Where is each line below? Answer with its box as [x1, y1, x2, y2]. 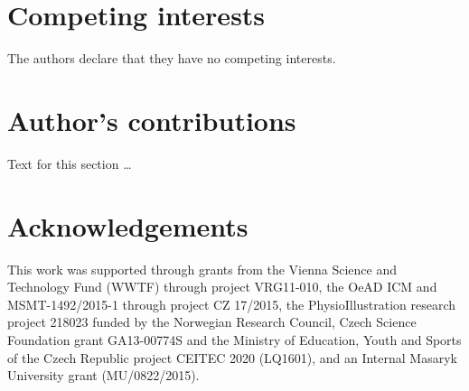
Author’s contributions [7, 101, 296, 138]
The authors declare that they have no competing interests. [7, 49, 336, 68]
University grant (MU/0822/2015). [7, 366, 200, 385]
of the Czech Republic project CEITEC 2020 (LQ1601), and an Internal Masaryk [7, 348, 457, 367]
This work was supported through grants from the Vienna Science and [7, 259, 398, 278]
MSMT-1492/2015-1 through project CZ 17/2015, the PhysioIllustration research [7, 294, 456, 313]
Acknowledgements [7, 207, 249, 244]
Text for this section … [7, 154, 132, 172]
